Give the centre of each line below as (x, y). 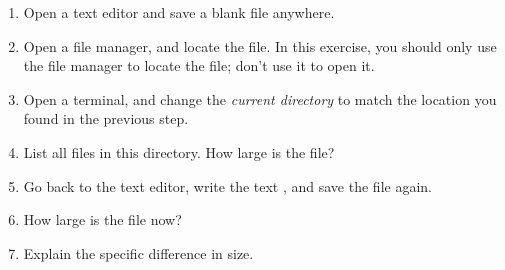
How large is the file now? (102, 219)
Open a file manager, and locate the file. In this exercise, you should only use (260, 45)
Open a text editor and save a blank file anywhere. (179, 12)
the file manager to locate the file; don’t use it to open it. (199, 65)
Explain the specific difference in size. (138, 252)
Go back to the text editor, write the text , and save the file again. (227, 185)
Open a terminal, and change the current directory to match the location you (260, 98)
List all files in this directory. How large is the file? (179, 151)
